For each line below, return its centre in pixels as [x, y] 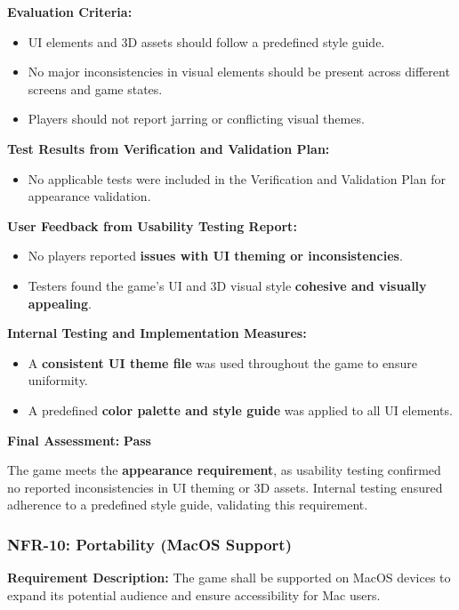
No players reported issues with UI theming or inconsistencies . [215, 256]
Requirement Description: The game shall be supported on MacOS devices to [229, 578]
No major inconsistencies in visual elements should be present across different [239, 72]
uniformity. [58, 380]
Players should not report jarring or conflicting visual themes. [196, 119]
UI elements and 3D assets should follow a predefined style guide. [206, 41]
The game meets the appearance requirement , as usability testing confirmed [224, 470]
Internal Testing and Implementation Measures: [157, 333]
